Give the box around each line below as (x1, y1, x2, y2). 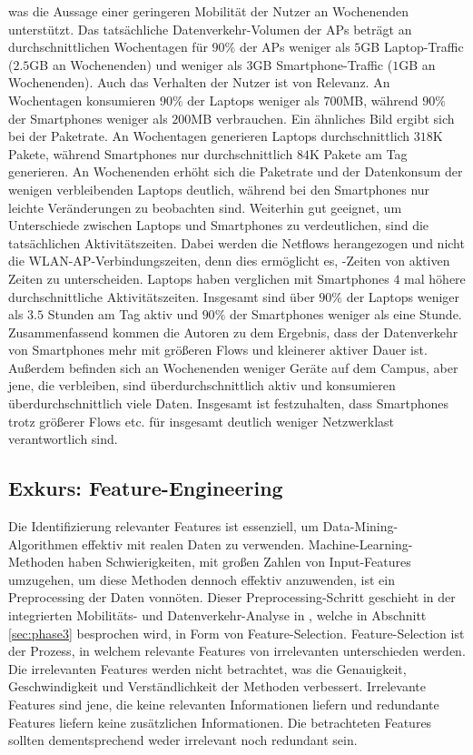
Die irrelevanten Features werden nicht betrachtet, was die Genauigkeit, (8, 659, 407, 678)
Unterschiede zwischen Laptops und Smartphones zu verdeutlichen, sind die (8, 216, 429, 235)
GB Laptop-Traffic (360, 37, 464, 56)
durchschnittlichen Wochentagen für (8, 37, 208, 56)
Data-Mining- (322, 517, 399, 536)
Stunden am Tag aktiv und (47, 305, 198, 324)
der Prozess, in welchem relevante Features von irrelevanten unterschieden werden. (8, 641, 466, 660)
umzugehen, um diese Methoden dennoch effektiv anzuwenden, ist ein (8, 569, 395, 589)
